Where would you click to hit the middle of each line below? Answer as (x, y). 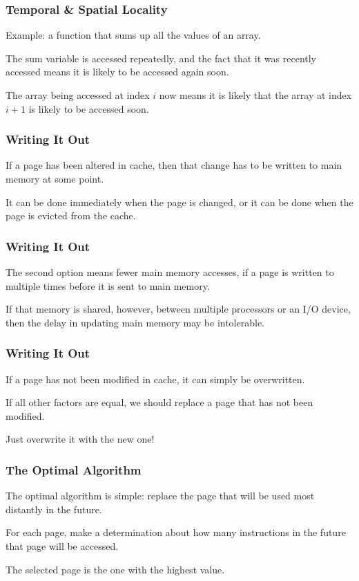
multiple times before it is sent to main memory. (108, 285)
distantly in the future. (54, 509)
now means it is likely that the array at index (255, 95)
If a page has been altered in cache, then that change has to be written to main (174, 165)
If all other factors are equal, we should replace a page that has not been (159, 402)
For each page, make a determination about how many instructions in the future (176, 532)
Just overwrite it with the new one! (80, 439)
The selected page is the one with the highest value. (115, 569)
